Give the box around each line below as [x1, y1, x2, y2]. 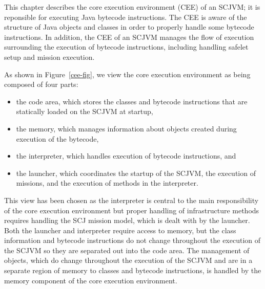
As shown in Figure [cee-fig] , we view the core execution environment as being [4, 69, 251, 79]
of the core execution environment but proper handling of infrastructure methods [4, 205, 259, 215]
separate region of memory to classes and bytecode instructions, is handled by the [4, 265, 261, 276]
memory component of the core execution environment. [4, 275, 177, 285]
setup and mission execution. [4, 51, 95, 62]
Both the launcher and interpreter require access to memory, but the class [4, 225, 236, 235]
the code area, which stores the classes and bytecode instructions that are [16, 96, 248, 106]
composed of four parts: [4, 79, 78, 90]
